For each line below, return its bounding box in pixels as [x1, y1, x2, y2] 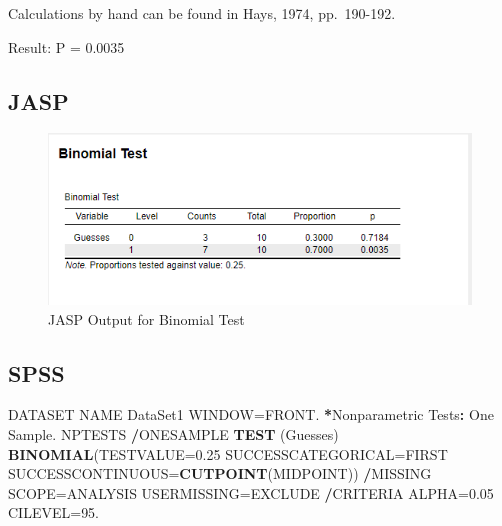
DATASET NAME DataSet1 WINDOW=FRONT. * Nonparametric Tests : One [8, 404, 494, 425]
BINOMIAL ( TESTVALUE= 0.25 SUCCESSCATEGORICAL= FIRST [8, 443, 448, 464]
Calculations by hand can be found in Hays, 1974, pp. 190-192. [8, 3, 396, 23]
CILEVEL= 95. [8, 502, 100, 523]
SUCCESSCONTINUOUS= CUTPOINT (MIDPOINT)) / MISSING [8, 463, 432, 484]
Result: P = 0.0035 [8, 36, 125, 57]
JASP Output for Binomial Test [48, 308, 245, 329]
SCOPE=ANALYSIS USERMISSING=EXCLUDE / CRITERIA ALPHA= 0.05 [8, 482, 494, 503]
